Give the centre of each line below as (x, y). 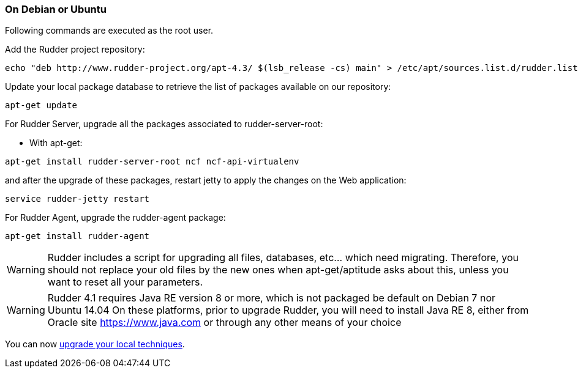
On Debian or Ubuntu (56, 9)
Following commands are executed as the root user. (109, 31)
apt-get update (41, 105)
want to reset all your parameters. (125, 282)
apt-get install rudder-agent (77, 236)
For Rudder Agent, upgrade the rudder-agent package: (115, 218)
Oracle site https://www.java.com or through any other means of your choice (224, 323)
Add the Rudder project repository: (75, 50)
